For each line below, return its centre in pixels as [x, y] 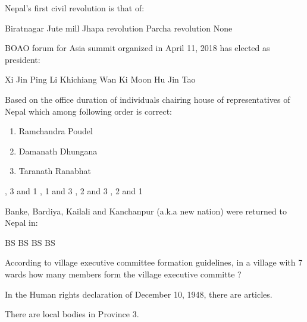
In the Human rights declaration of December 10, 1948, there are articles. [139, 294]
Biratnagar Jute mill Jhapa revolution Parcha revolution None [119, 28]
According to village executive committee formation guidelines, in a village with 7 [154, 262]
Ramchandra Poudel [56, 131]
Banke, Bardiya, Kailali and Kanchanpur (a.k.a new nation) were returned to [146, 211]
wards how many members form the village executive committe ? [123, 274]
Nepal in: [21, 222]
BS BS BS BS [30, 242]
